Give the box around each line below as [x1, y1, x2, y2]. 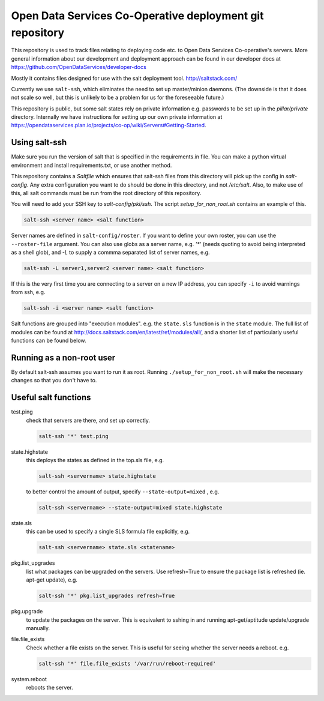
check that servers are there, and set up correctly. [26, 417, 150, 424]
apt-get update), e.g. [26, 576, 78, 583]
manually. [26, 624, 50, 631]
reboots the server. [26, 684, 73, 691]
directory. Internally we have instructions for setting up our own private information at [11, 113, 223, 121]
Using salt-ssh [11, 137, 67, 148]
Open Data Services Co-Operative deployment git [11, 9, 264, 22]
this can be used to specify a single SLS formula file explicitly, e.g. [26, 528, 190, 535]
